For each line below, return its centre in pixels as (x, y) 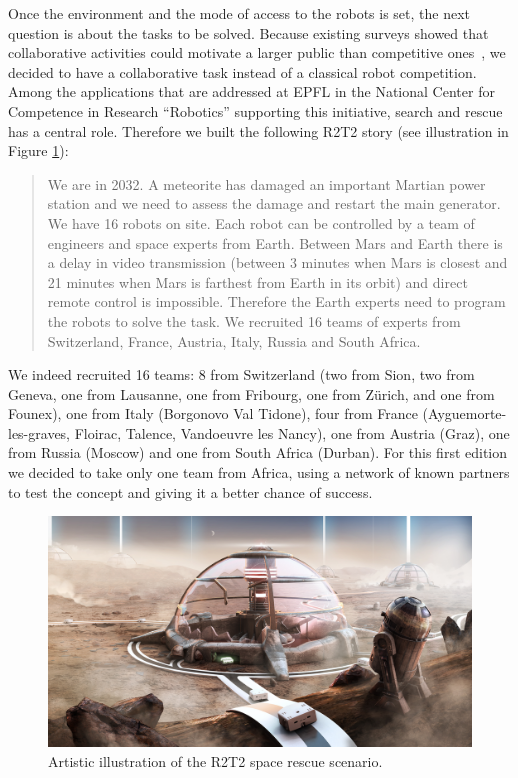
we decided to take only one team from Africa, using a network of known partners (259, 472)
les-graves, (39, 432)
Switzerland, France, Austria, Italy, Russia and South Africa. (234, 340)
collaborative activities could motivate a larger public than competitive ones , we (257, 52)
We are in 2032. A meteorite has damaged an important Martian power (266, 183)
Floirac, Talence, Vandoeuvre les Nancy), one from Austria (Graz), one (292, 432)
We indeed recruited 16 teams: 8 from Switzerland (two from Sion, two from (241, 374)
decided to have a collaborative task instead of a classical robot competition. (242, 71)
